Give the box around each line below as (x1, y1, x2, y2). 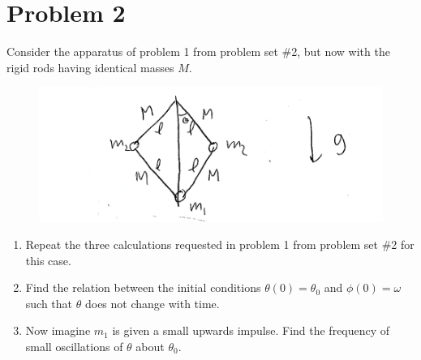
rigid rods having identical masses (6, 58, 174, 75)
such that (25, 294, 73, 311)
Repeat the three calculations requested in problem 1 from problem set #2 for (25, 236, 415, 253)
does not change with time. (84, 294, 220, 311)
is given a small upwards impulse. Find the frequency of (112, 322, 390, 339)
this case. (25, 251, 71, 268)
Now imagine (25, 322, 91, 339)
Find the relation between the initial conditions (25, 279, 261, 296)
